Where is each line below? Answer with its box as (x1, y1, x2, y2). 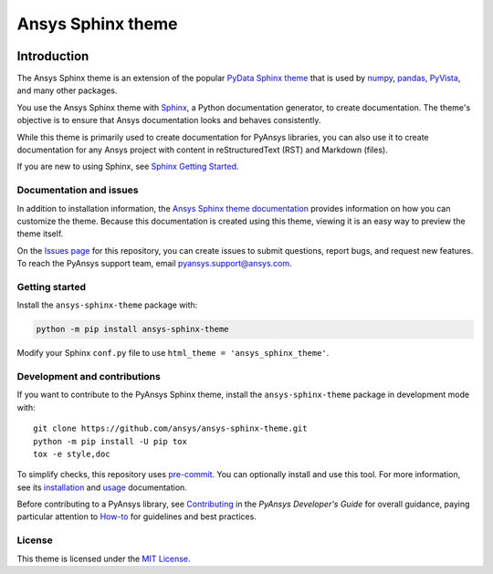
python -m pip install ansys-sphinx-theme (36, 324, 229, 335)
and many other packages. (16, 85, 118, 96)
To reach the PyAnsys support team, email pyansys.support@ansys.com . (16, 258, 292, 269)
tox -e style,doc (33, 448, 110, 459)
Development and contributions (16, 370, 162, 382)
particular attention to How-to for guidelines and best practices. (16, 511, 257, 522)
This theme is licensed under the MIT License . (16, 553, 191, 564)
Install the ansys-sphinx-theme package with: (16, 299, 198, 310)
